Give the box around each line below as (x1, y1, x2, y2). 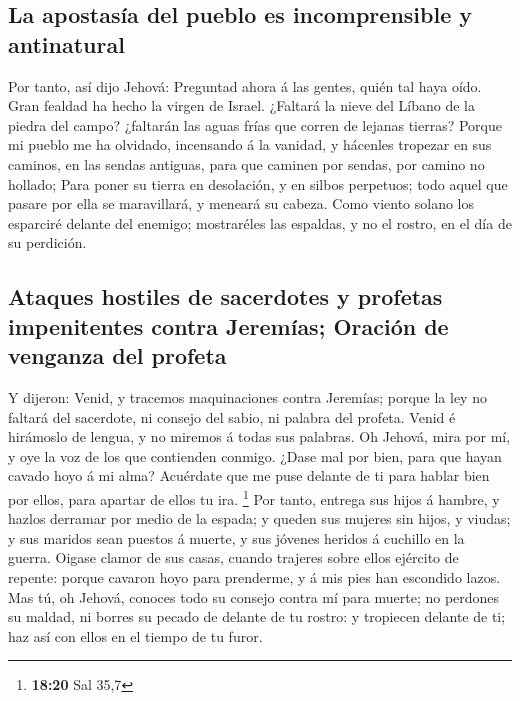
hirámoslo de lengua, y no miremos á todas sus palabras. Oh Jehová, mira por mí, (8, 426, 511, 447)
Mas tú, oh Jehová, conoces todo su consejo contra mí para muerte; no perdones (8, 586, 500, 607)
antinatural (8, 28, 125, 59)
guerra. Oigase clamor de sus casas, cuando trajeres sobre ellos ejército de (8, 547, 459, 568)
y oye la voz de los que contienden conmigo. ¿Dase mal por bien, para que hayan (8, 445, 502, 466)
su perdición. (8, 232, 87, 253)
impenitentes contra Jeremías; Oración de (8, 310, 449, 341)
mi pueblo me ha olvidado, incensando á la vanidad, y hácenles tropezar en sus (8, 134, 492, 155)
